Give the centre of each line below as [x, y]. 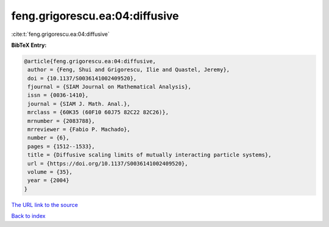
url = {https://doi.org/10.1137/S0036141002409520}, [108, 163]
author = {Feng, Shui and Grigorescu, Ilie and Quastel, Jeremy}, [129, 70]
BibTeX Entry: [29, 45]
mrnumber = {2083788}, [62, 121]
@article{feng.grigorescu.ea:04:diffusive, [90, 61]
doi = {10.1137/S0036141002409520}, [82, 78]
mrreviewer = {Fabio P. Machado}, [79, 130]
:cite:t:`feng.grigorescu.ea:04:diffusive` [60, 34]
